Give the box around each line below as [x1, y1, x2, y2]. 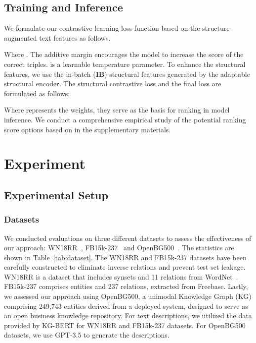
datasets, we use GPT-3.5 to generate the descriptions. [4, 330, 170, 340]
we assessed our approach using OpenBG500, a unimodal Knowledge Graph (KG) [4, 291, 252, 301]
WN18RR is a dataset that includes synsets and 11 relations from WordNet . [4, 271, 238, 282]
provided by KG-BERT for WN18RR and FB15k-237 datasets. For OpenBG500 [4, 320, 246, 330]
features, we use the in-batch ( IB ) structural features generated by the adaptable [4, 68, 250, 79]
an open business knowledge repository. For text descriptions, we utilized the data [4, 310, 252, 321]
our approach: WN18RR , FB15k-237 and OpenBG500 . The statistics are [4, 242, 234, 253]
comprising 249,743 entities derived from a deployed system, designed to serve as [4, 300, 248, 311]
